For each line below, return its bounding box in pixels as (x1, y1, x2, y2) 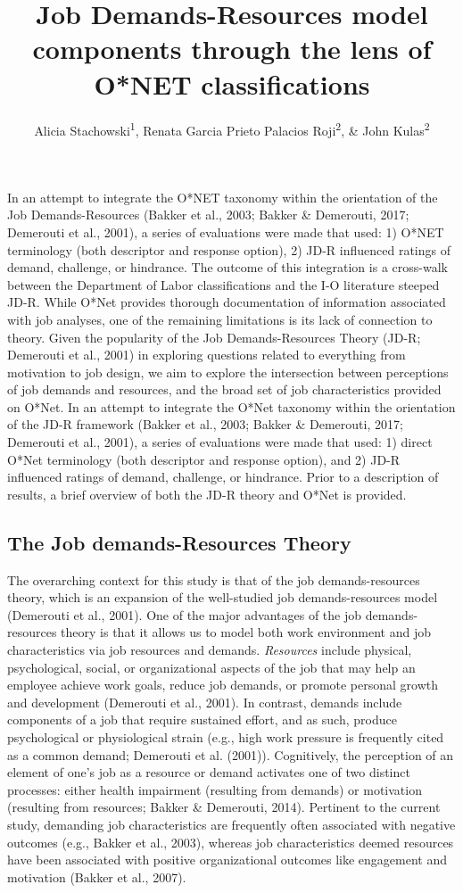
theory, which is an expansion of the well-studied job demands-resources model (7, 588, 438, 607)
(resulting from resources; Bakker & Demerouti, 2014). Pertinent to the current (7, 798, 441, 816)
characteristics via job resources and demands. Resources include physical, (7, 641, 412, 659)
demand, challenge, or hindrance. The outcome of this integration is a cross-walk (7, 258, 448, 277)
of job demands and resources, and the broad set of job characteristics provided (7, 380, 442, 399)
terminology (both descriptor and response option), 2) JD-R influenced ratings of (7, 240, 451, 259)
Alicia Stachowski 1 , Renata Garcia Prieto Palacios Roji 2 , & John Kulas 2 (34, 118, 430, 139)
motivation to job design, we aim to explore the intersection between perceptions (7, 362, 449, 381)
